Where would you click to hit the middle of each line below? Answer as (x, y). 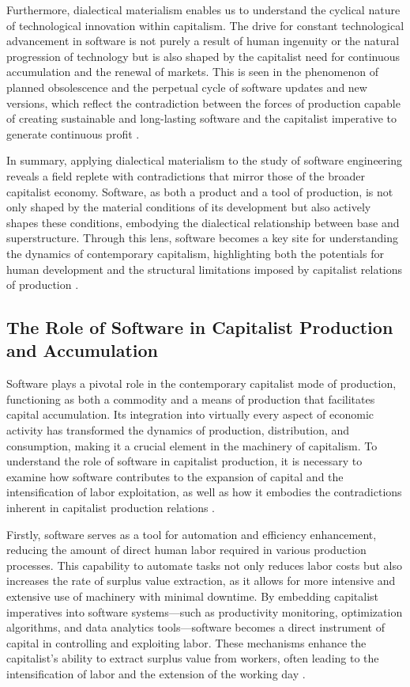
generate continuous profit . (73, 133)
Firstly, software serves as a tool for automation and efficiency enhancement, (192, 534)
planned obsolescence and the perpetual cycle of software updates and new (187, 87)
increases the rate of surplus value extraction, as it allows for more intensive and (201, 581)
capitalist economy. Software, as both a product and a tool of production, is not (200, 191)
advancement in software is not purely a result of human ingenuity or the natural (203, 41)
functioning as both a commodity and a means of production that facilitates (191, 399)
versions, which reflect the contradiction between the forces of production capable (203, 102)
